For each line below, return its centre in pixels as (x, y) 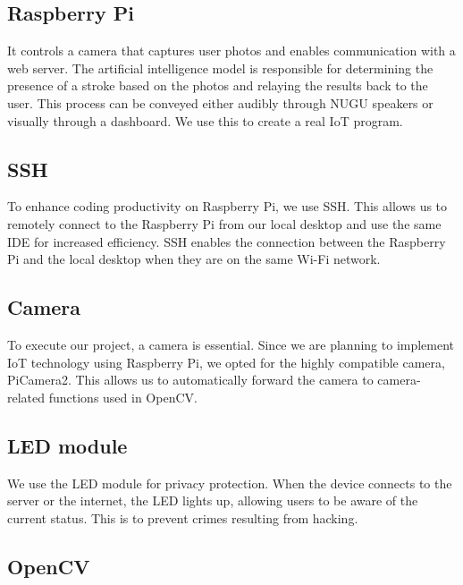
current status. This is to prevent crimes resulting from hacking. (183, 517)
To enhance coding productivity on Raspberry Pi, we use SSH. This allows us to (227, 206)
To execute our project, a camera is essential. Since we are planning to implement (231, 344)
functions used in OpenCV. (123, 397)
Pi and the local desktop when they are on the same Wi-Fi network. (194, 259)
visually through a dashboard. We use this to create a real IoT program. (205, 120)
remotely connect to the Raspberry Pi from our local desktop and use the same (224, 223)
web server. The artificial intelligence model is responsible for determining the (220, 68)
